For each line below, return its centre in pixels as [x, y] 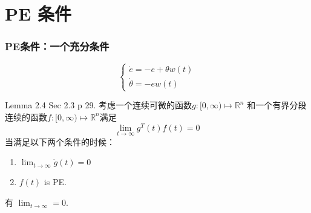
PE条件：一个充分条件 [57, 46]
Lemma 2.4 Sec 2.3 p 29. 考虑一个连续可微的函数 [98, 105]
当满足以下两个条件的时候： [60, 141]
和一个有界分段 [277, 105]
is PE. [55, 182]
